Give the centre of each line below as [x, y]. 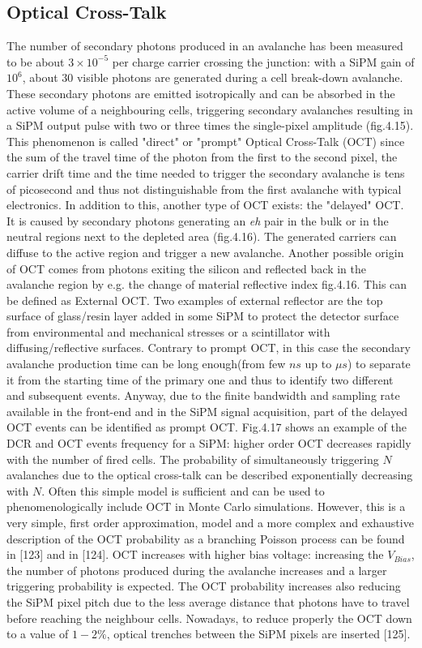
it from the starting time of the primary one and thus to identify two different [200, 379]
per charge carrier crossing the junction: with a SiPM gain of [263, 61]
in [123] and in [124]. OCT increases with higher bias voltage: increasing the [195, 554]
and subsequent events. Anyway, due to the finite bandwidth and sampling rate [203, 395]
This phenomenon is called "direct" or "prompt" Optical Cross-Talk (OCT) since [206, 141]
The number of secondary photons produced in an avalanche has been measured [205, 46]
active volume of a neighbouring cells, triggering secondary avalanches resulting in [210, 109]
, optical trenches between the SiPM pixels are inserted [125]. [258, 634]
